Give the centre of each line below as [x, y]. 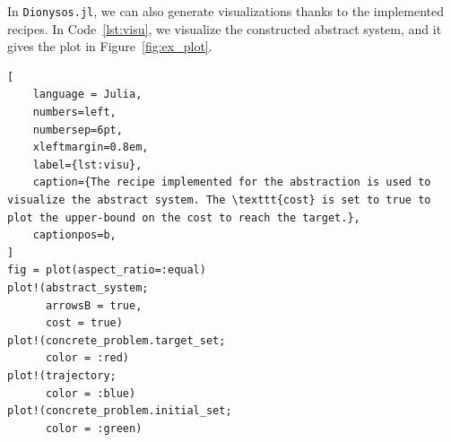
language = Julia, [87, 95]
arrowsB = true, [94, 305]
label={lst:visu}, [87, 165]
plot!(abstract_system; [78, 287]
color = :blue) [91, 393]
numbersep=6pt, [78, 130]
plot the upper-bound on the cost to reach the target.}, [184, 217]
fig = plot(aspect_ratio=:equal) [107, 270]
